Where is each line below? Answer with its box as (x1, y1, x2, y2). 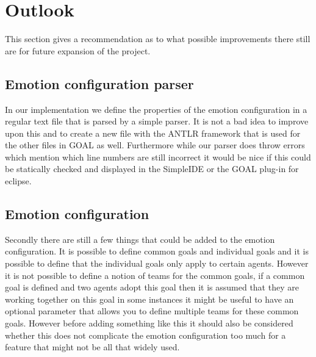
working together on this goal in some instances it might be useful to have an (5, 292, 294, 305)
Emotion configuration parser (5, 74, 194, 93)
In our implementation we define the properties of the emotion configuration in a (5, 103, 307, 115)
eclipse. (5, 175, 32, 187)
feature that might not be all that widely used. (5, 341, 180, 353)
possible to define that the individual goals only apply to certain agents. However (5, 257, 309, 270)
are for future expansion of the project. (5, 44, 151, 57)
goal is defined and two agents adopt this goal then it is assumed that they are (5, 281, 299, 294)
